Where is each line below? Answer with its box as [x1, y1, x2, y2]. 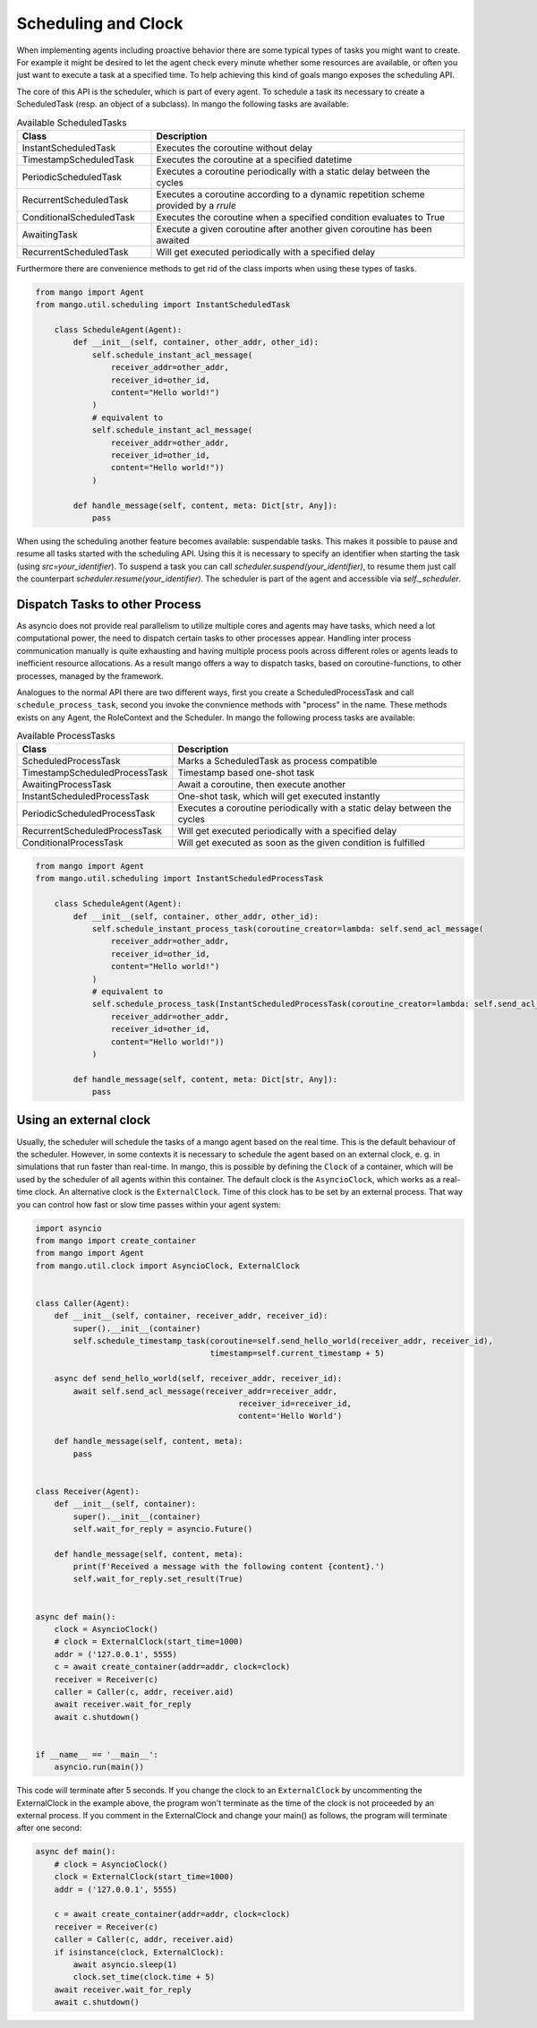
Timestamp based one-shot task [177, 767, 315, 779]
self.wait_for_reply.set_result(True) [72, 1574, 243, 1585]
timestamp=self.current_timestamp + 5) [209, 1348, 385, 1359]
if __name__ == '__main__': [35, 1749, 158, 1759]
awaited [156, 234, 190, 246]
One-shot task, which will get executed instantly [177, 790, 380, 803]
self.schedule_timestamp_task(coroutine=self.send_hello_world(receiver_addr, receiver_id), [72, 1336, 494, 1346]
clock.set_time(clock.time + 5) [72, 1972, 215, 1982]
